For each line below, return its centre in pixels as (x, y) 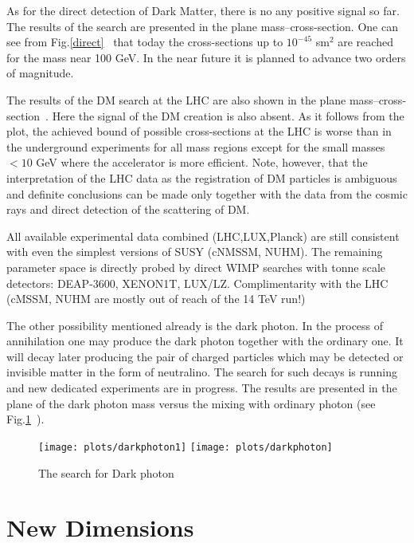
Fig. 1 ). (25, 419)
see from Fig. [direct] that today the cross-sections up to (145, 42)
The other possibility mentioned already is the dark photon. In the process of (195, 325)
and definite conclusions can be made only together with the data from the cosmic (207, 193)
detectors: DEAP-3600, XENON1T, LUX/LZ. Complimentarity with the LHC (197, 283)
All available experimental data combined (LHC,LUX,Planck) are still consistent (203, 236)
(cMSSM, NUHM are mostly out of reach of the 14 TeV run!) (156, 299)
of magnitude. (40, 73)
